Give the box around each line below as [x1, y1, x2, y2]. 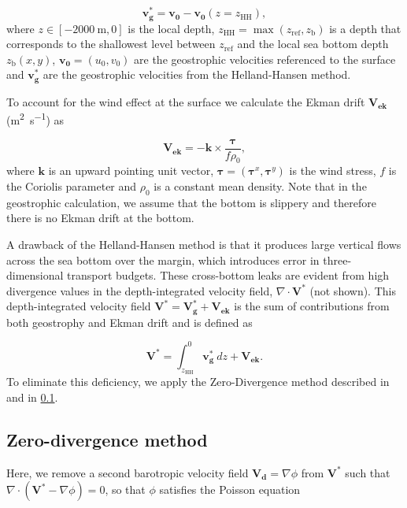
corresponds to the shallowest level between [6, 35, 216, 52]
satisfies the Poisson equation [159, 481, 301, 498]
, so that [105, 481, 146, 498]
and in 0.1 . [6, 388, 58, 405]
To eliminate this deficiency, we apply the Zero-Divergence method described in [6, 373, 390, 390]
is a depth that [329, 20, 401, 36]
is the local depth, [128, 20, 215, 36]
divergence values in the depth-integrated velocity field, [6, 282, 273, 298]
